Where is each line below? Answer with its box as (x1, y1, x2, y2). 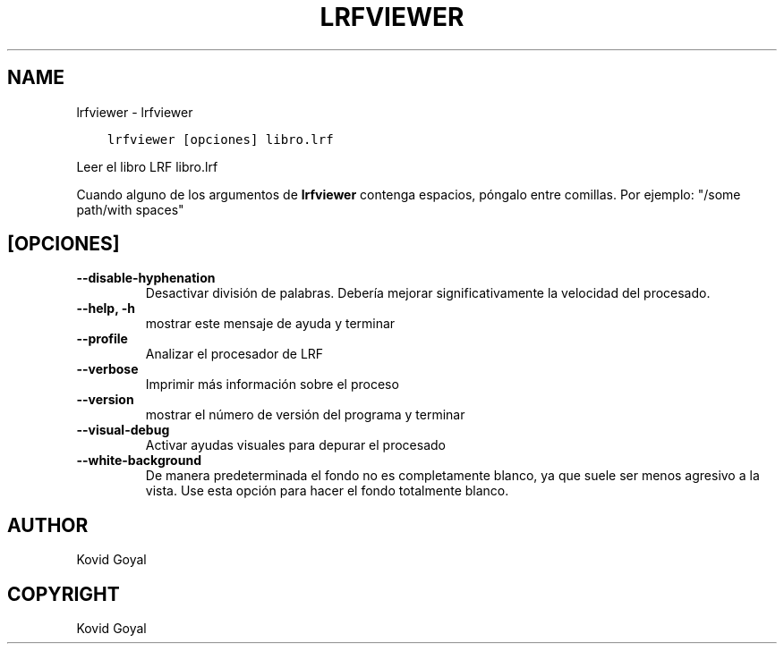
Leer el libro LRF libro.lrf (76, 158, 218, 174)
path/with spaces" (76, 201, 184, 217)
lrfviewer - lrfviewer (76, 104, 193, 120)
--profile (76, 331, 128, 347)
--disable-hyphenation (76, 270, 216, 286)
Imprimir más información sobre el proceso (145, 376, 399, 393)
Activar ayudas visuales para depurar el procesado (145, 437, 446, 453)
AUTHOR (7, 513, 89, 537)
